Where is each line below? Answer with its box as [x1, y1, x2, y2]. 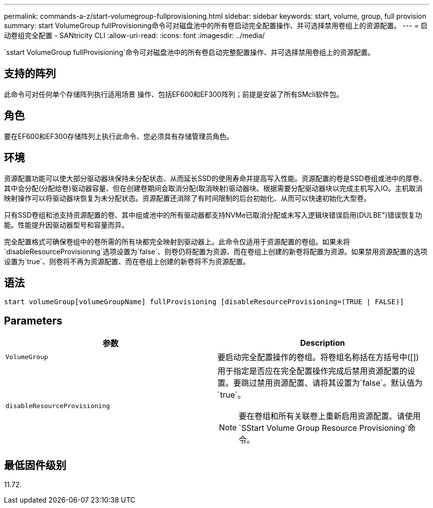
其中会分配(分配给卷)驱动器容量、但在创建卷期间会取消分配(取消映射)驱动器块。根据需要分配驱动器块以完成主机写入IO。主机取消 [4, 184, 423, 192]
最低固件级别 [4, 459, 66, 471]
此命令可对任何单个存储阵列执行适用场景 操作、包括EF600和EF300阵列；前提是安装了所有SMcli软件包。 [4, 90, 344, 98]
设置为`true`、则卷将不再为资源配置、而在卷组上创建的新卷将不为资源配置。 [4, 257, 250, 266]
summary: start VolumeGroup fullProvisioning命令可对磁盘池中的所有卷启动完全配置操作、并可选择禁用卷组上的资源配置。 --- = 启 [4, 21, 428, 30]
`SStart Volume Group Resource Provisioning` [239, 423, 408, 433]
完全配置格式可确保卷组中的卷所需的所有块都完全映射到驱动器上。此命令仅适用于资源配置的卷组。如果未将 [4, 237, 350, 246]
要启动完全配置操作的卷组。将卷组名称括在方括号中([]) [217, 352, 419, 363]
